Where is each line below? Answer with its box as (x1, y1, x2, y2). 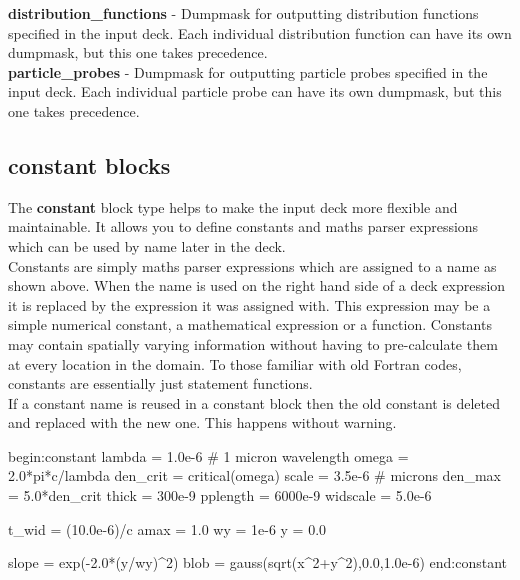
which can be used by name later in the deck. (8, 235, 286, 256)
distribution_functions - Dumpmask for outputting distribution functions (8, 3, 479, 23)
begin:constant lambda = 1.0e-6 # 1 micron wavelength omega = (8, 445, 409, 466)
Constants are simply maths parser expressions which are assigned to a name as (8, 255, 497, 276)
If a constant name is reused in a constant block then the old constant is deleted (8, 392, 501, 413)
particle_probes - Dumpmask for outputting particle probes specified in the (8, 61, 488, 82)
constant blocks (8, 149, 171, 180)
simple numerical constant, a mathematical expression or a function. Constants (8, 314, 492, 335)
